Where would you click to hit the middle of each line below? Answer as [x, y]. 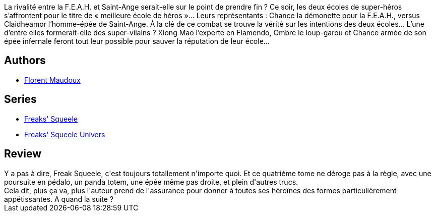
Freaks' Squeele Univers [65, 134]
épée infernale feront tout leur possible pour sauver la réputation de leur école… [137, 41]
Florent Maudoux [52, 80]
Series [20, 99]
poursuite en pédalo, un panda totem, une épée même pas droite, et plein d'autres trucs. [151, 182]
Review [23, 154]
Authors [25, 61]
